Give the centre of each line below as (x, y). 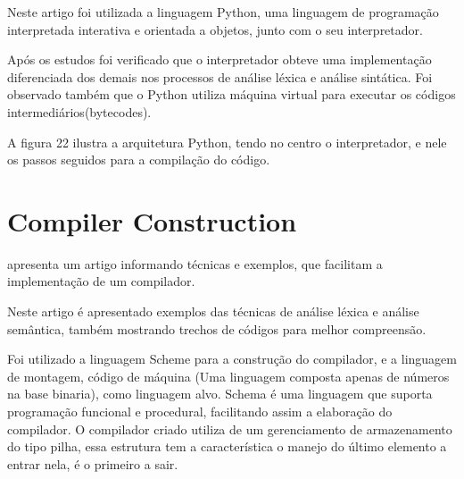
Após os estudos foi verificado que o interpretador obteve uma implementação (220, 59)
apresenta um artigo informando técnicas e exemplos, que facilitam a (195, 263)
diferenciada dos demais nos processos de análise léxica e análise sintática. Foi (220, 76)
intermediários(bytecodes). (79, 111)
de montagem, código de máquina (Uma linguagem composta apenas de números (228, 376)
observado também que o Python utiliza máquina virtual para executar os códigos (232, 94)
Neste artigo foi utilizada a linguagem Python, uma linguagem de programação (223, 12)
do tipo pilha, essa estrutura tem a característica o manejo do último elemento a (227, 446)
